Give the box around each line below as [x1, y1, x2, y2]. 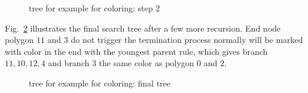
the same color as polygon [99, 57, 194, 69]
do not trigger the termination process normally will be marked [71, 33, 303, 46]
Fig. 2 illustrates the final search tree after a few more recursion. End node [5, 21, 281, 34]
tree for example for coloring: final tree [29, 76, 171, 89]
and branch [48, 57, 90, 69]
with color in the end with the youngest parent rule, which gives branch [5, 45, 268, 57]
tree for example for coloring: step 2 [29, 2, 160, 14]
